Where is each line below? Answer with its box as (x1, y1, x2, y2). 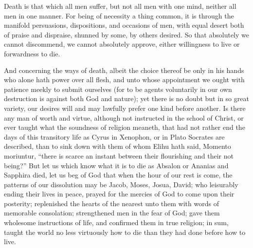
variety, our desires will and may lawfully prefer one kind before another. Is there (4, 103, 246, 113)
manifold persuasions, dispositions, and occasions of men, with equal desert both (4, 20, 244, 30)
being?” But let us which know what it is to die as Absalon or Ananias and (4, 160, 229, 170)
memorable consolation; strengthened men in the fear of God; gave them (4, 208, 220, 218)
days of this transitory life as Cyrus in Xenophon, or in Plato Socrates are (4, 131, 225, 142)
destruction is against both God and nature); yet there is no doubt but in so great (4, 93, 249, 104)
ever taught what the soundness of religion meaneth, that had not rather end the (4, 122, 245, 132)
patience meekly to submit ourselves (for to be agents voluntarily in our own (4, 84, 232, 94)
